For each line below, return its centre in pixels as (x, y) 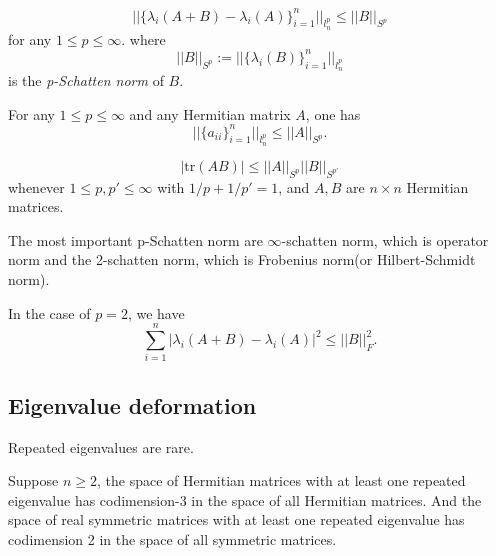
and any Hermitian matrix (210, 113)
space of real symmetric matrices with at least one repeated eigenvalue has (236, 519)
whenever (36, 186)
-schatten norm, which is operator (385, 239)
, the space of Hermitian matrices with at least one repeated (281, 480)
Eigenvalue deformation (132, 404)
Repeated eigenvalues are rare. (101, 446)
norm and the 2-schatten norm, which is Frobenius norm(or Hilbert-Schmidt (242, 259)
